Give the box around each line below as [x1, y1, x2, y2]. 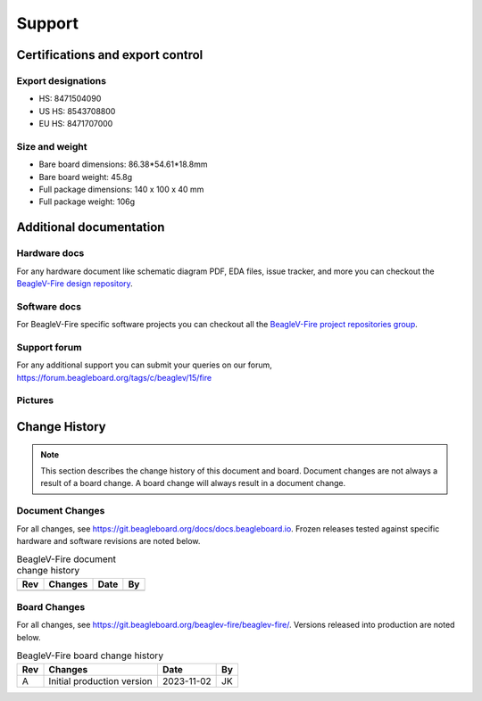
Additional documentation [16, 219, 165, 235]
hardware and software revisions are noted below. [16, 535, 201, 546]
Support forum [16, 341, 82, 353]
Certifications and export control [16, 47, 204, 62]
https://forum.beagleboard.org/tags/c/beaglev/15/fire [16, 372, 212, 383]
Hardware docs [16, 247, 85, 260]
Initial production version [48, 674, 154, 687]
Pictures [16, 394, 54, 407]
